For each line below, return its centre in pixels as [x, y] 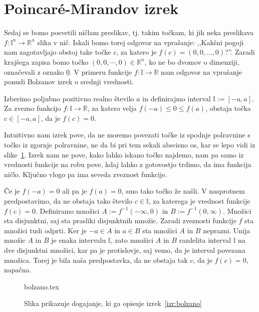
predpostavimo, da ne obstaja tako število [68, 201]
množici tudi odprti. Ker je [45, 230]
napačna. [18, 270]
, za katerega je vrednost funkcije [199, 201]
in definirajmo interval [177, 98]
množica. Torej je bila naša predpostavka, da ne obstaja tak [96, 260]
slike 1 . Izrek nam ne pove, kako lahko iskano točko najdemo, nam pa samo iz [124, 154]
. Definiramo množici [68, 210]
